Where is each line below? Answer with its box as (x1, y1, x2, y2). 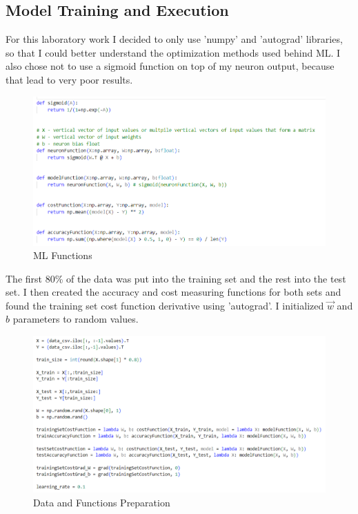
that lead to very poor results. (6, 72, 133, 86)
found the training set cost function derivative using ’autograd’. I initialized (6, 298, 324, 312)
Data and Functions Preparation (33, 495, 170, 509)
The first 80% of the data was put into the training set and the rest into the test (6, 271, 346, 285)
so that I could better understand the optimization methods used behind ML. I (6, 45, 341, 59)
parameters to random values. (12, 312, 139, 326)
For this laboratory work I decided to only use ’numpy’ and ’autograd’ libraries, (6, 32, 343, 46)
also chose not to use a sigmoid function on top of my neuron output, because (6, 59, 335, 73)
